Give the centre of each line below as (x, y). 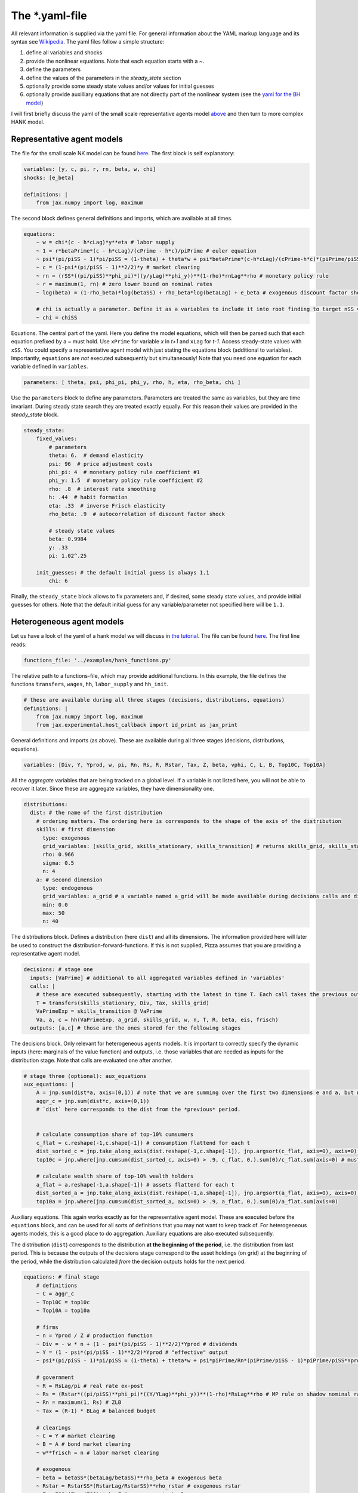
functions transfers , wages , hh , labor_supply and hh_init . (90, 684)
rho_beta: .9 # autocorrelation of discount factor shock (137, 514)
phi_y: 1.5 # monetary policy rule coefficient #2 (126, 480)
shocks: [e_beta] (49, 177)
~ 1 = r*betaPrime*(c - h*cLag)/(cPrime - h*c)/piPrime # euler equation (146, 251)
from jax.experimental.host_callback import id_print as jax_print (137, 725)
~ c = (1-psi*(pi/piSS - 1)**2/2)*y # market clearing (118, 268)
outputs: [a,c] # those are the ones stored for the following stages (135, 1028)
